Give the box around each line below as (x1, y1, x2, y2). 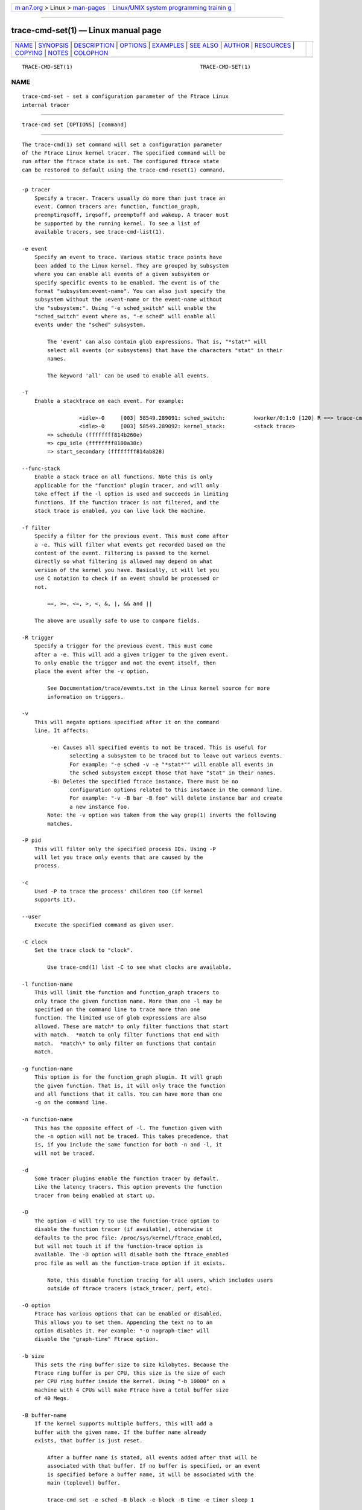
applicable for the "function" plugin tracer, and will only (34, 482, 220, 489)
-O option (22, 1302, 51, 1309)
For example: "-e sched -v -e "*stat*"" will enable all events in (69, 761, 273, 768)
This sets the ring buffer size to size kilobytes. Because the (34, 1361, 229, 1368)
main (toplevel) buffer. (47, 1479, 121, 1486)
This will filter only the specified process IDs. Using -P (34, 846, 217, 852)
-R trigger (22, 634, 54, 641)
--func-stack (22, 465, 60, 472)
